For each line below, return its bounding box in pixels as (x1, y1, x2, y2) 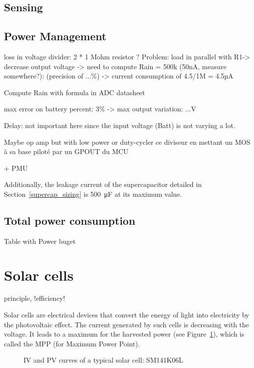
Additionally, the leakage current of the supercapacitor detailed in (4, 179, 202, 189)
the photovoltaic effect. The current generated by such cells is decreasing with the (4, 319, 249, 329)
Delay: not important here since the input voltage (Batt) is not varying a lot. (4, 120, 235, 130)
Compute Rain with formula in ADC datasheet (4, 87, 145, 97)
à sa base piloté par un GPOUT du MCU (4, 146, 129, 157)
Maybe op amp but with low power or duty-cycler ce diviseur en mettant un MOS (4, 136, 251, 147)
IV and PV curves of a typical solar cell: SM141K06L (23, 355, 184, 365)
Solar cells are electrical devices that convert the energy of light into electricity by (4, 310, 250, 320)
